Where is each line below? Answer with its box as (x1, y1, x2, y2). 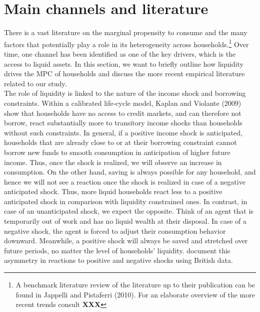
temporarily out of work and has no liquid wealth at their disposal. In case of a (4, 216, 247, 226)
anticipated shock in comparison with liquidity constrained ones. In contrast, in (4, 196, 247, 206)
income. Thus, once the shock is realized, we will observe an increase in (4, 157, 222, 167)
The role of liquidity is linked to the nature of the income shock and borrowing (4, 88, 246, 98)
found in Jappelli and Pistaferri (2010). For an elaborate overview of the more (15, 289, 255, 299)
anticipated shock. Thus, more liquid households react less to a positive (4, 186, 222, 197)
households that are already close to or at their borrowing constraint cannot (4, 137, 237, 147)
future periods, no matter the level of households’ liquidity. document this (4, 245, 230, 255)
